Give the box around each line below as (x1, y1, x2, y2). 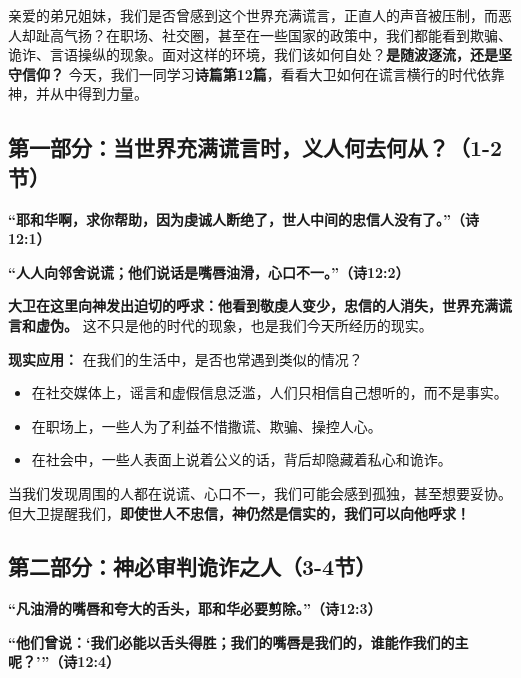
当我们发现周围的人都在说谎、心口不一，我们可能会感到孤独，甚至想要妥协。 (8, 482, 512, 503)
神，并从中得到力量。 (8, 83, 148, 104)
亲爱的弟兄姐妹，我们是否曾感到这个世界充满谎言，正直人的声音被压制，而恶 (8, 5, 512, 25)
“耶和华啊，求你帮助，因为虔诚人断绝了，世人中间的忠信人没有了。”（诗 (8, 208, 479, 229)
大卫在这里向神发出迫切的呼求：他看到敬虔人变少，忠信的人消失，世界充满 (8, 295, 498, 316)
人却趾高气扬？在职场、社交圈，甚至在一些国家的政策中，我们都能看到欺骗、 (8, 24, 512, 45)
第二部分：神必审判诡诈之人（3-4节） (8, 551, 377, 582)
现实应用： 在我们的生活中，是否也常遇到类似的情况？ (8, 348, 363, 369)
